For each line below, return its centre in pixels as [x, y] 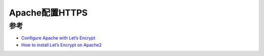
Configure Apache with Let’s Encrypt [58, 38]
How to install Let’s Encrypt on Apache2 [62, 45]
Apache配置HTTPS [48, 13]
